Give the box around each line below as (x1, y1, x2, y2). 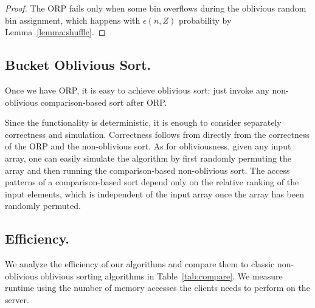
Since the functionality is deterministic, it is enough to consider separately (5, 116, 282, 129)
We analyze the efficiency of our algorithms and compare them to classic (5, 258, 275, 270)
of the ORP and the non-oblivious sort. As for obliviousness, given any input (5, 140, 291, 152)
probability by (178, 13, 232, 26)
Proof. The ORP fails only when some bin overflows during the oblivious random (5, 2, 306, 14)
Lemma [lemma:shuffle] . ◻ (5, 26, 106, 38)
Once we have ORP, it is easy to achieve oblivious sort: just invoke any (5, 83, 269, 96)
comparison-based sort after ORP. (40, 95, 167, 108)
